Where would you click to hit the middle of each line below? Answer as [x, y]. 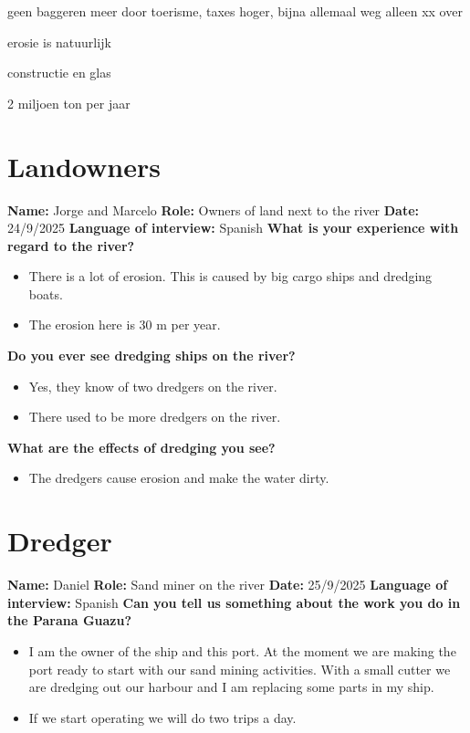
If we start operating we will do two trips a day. [162, 717]
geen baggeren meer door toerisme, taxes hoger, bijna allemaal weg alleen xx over [235, 11]
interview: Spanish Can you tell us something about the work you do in [234, 602]
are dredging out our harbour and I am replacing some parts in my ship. [231, 687]
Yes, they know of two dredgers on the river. [153, 386]
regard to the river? [71, 245]
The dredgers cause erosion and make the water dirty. [179, 478]
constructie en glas [59, 73]
